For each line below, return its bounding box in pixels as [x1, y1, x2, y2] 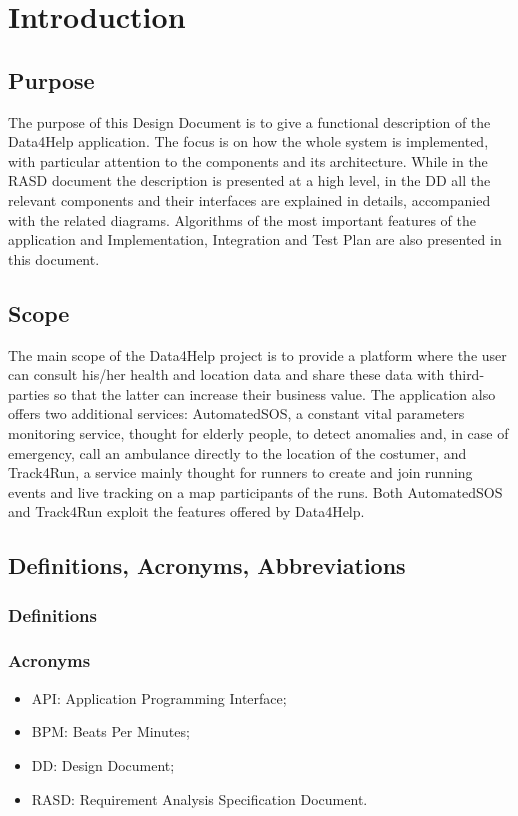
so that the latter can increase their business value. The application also [54, 383, 496, 404]
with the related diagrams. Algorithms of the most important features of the [8, 209, 476, 230]
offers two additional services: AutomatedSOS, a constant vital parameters [8, 403, 465, 424]
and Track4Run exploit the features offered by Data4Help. [8, 501, 365, 522]
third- [449, 364, 485, 385]
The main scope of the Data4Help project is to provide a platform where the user [8, 344, 507, 365]
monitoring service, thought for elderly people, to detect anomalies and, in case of [8, 422, 509, 443]
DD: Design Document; [31, 754, 175, 775]
